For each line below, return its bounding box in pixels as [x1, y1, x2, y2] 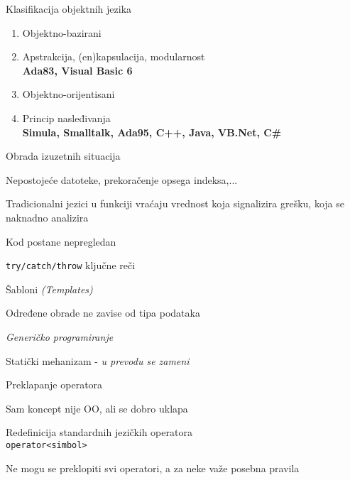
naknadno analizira [6, 209, 89, 224]
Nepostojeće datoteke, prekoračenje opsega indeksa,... [6, 172, 238, 187]
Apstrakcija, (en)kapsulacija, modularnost [22, 49, 205, 64]
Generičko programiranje [6, 329, 114, 344]
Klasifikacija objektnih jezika [6, 1, 132, 16]
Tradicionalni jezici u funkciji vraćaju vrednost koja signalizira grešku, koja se [6, 196, 344, 211]
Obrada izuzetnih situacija [6, 148, 121, 163]
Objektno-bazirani [22, 25, 102, 40]
